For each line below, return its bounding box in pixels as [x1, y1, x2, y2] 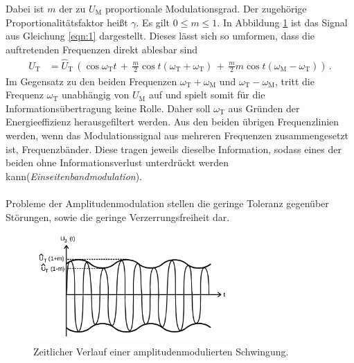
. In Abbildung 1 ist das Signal [217, 15, 348, 29]
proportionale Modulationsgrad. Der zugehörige [105, 1, 307, 15]
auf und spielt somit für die [148, 87, 265, 102]
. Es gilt [136, 15, 170, 29]
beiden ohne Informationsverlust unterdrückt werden [6, 155, 229, 170]
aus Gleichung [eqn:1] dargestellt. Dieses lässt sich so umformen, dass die [6, 28, 315, 43]
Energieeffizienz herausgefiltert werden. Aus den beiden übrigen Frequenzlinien [6, 114, 339, 129]
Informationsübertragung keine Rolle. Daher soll [6, 100, 211, 115]
